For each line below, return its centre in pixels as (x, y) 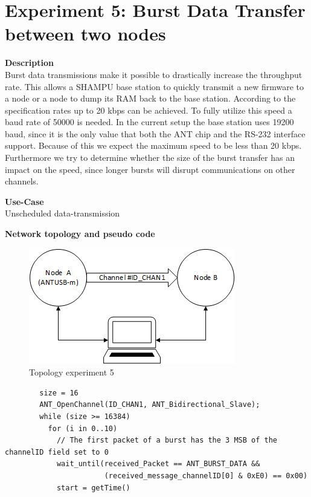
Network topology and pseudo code (80, 234)
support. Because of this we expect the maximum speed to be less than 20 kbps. (153, 145)
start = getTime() (93, 488)
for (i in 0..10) (83, 428)
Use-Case (24, 201)
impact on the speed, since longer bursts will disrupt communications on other (150, 169)
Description (30, 63)
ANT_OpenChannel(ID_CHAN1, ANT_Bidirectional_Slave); (150, 405)
